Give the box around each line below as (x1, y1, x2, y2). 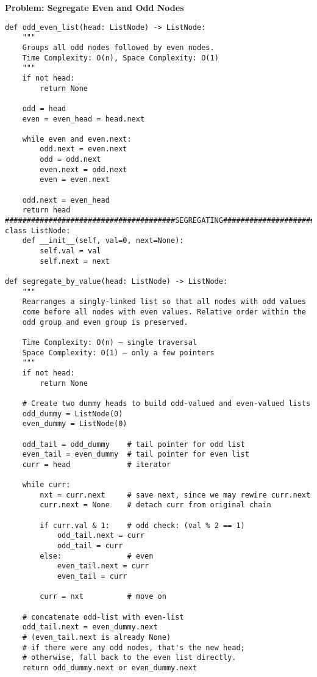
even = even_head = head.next (22, 114, 145, 123)
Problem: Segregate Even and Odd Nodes (5, 1, 184, 13)
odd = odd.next (40, 155, 101, 164)
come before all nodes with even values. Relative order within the (22, 307, 306, 316)
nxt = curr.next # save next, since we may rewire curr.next (40, 490, 311, 499)
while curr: (22, 480, 71, 490)
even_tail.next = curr (57, 562, 149, 571)
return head (22, 206, 71, 215)
